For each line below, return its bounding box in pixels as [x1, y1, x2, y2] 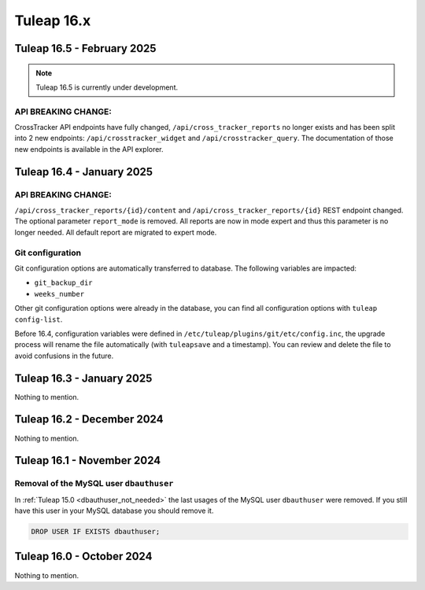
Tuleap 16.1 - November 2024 [14, 454, 161, 467]
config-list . [14, 315, 63, 324]
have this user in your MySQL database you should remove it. [14, 506, 214, 515]
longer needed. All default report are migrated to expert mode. [14, 227, 217, 237]
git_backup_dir [34, 278, 94, 287]
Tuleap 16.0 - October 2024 [14, 550, 153, 563]
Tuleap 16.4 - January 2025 [14, 165, 153, 179]
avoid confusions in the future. [14, 351, 114, 360]
